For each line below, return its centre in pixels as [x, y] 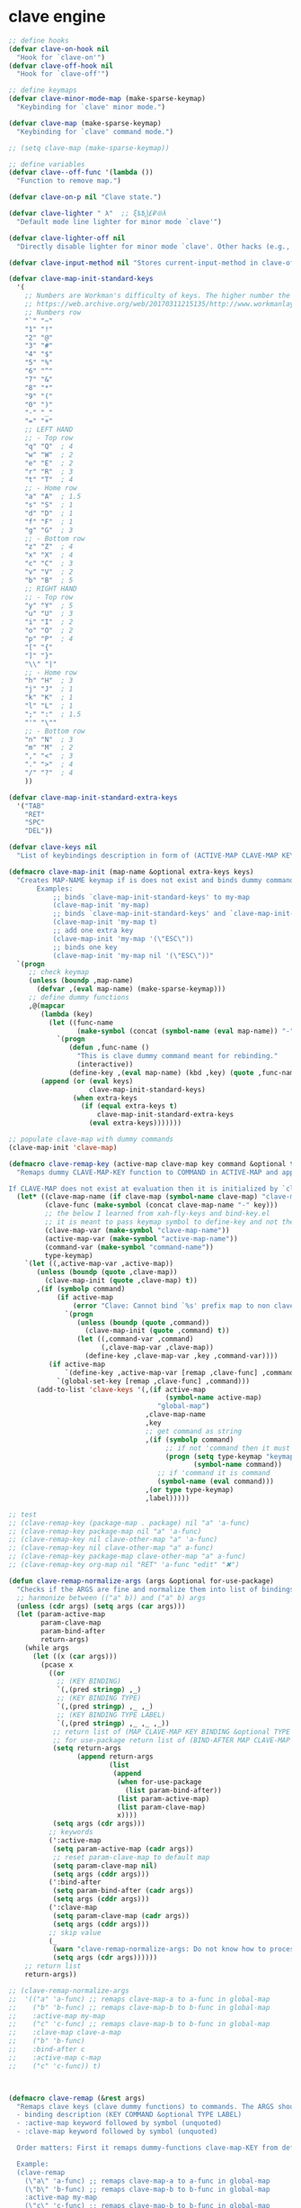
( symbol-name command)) [238, 1465]
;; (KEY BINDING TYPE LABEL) [111, 1715]
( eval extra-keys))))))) [135, 1123]
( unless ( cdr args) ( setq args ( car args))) [101, 1606]
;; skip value [75, 1932]
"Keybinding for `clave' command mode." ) [95, 131]
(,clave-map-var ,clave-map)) [158, 1348]
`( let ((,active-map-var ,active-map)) [99, 1264]
